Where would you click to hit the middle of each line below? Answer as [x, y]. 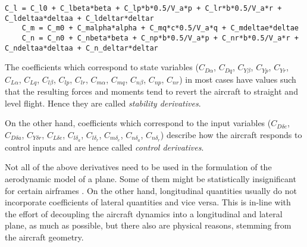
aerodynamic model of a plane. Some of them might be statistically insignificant [151, 179]
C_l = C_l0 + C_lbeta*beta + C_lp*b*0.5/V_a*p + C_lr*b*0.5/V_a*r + [143, 8]
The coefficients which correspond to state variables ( [102, 67]
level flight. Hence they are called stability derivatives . [103, 103]
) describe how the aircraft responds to [231, 134]
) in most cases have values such [238, 79]
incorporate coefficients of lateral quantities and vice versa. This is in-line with [148, 202]
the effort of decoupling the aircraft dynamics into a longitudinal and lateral [144, 213]
